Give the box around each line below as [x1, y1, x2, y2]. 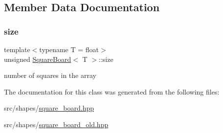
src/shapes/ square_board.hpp [4, 103, 94, 113]
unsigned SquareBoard [4, 54, 71, 64]
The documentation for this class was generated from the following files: [4, 86, 220, 96]
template [4, 44, 30, 54]
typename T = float [39, 44, 99, 54]
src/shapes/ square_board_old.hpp [4, 119, 109, 129]
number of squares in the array [4, 70, 96, 80]
